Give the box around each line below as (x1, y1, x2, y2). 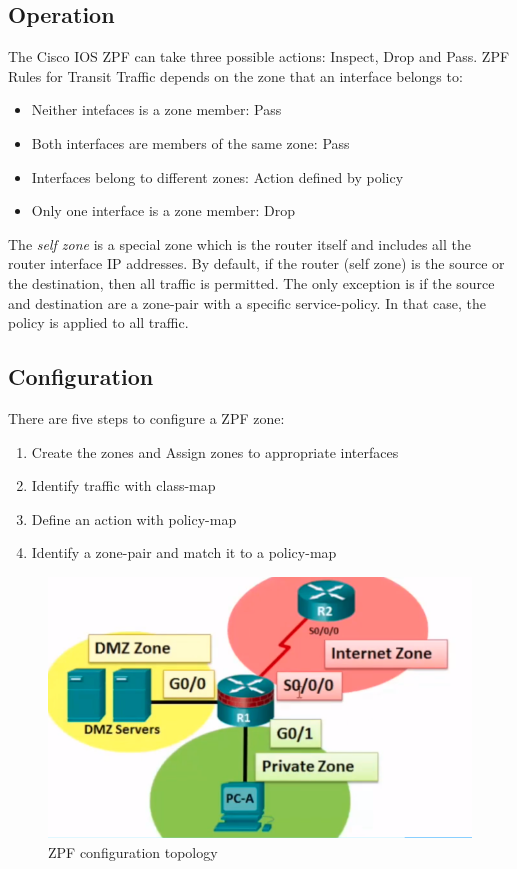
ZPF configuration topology (48, 842, 218, 863)
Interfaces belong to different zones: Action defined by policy (31, 166, 404, 187)
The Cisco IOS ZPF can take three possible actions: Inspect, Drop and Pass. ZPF (8, 46, 510, 67)
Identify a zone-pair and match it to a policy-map (31, 542, 337, 563)
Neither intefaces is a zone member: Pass (31, 99, 282, 120)
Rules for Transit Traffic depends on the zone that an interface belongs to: (8, 65, 463, 86)
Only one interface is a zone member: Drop (31, 200, 296, 221)
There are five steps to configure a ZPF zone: (8, 407, 285, 428)
